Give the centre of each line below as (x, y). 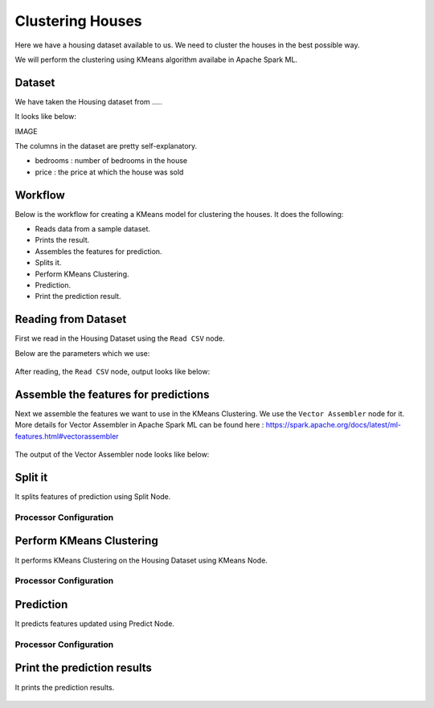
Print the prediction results (84, 668)
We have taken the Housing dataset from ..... (88, 101)
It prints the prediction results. (65, 687)
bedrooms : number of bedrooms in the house (111, 161)
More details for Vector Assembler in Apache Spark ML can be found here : (139, 425)
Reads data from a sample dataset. (93, 229)
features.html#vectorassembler (67, 436)
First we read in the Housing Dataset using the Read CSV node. (120, 338)
